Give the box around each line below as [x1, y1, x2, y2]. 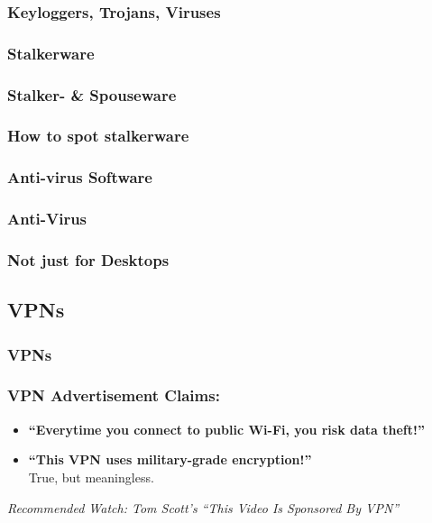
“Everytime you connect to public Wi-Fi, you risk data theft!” [28, 419, 425, 438]
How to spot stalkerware [7, 124, 189, 147]
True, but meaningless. [28, 467, 154, 486]
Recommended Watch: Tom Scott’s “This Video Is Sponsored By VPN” [7, 498, 400, 517]
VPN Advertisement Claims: [7, 384, 220, 407]
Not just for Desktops [7, 248, 170, 271]
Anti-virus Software [7, 166, 152, 188]
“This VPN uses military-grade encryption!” [28, 450, 312, 469]
